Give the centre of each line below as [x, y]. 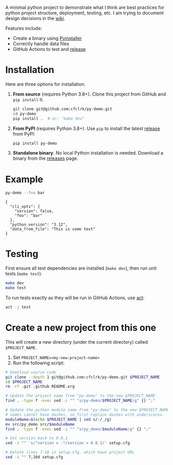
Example [24, 179]
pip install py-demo [35, 143]
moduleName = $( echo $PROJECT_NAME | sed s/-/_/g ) [58, 419]
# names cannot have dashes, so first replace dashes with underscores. [85, 415]
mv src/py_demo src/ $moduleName [40, 424]
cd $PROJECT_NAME [24, 382]
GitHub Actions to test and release [49, 49]
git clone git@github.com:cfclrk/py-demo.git [62, 109]
